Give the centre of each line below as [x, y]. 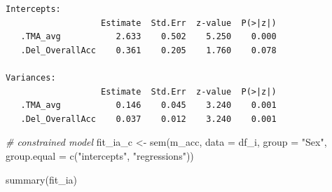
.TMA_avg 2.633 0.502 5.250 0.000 [148, 37]
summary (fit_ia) [42, 179]
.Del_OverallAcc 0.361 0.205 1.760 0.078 [148, 50]
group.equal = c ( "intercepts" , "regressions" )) [100, 155]
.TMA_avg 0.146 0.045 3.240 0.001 [148, 105]
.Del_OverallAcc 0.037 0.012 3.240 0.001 [148, 119]
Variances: [31, 77]
